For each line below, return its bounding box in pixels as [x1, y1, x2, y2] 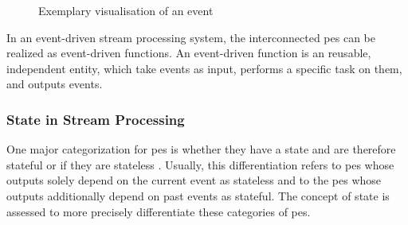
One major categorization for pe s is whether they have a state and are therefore [6, 141, 396, 157]
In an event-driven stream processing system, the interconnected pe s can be [6, 29, 375, 45]
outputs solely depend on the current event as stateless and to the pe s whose [6, 172, 382, 188]
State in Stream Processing [6, 109, 185, 129]
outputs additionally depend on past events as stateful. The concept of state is [6, 187, 390, 204]
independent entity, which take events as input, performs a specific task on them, [6, 60, 402, 76]
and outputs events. [6, 76, 103, 92]
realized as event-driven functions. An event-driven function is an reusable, [6, 45, 371, 61]
